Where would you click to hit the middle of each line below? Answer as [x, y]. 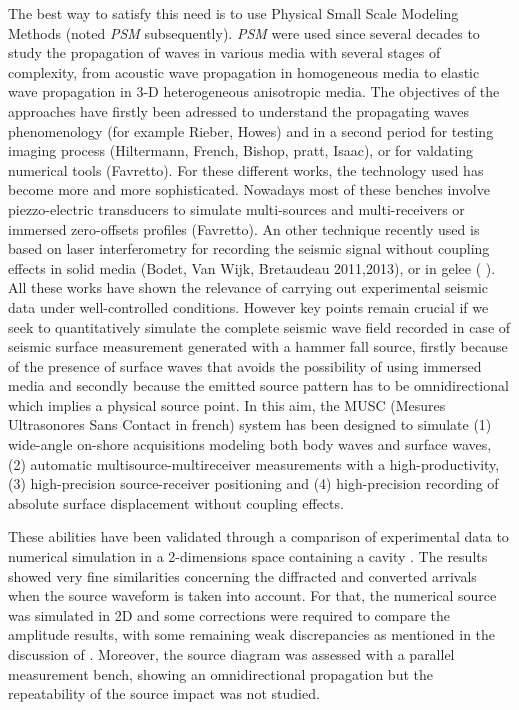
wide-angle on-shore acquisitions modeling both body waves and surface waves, [250, 444]
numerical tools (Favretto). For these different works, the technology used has [246, 169]
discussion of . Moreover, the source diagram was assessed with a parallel [231, 654]
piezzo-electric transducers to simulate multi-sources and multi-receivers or [236, 208]
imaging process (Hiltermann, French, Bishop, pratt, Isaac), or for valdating [240, 150]
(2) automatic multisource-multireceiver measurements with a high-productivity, [254, 463]
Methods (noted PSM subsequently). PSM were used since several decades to [244, 32]
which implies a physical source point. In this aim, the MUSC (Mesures [227, 404]
